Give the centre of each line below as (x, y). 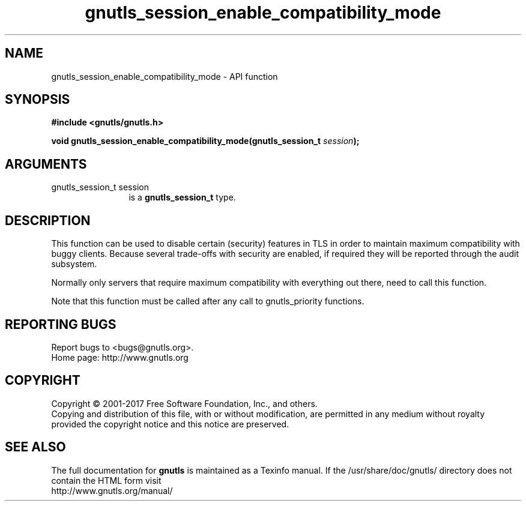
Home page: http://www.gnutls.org (120, 357)
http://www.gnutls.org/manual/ (112, 490)
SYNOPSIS (38, 100)
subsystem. (74, 264)
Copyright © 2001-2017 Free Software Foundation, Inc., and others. (184, 403)
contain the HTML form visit (106, 480)
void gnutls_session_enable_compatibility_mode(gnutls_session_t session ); (205, 141)
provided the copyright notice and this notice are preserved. (170, 424)
